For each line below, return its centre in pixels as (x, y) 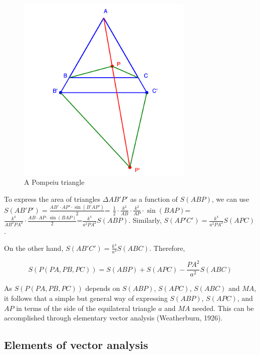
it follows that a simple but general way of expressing (86, 298)
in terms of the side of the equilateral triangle (86, 308)
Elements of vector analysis (76, 345)
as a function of (154, 199)
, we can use (230, 199)
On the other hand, (34, 248)
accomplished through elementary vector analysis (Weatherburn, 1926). (113, 318)
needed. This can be (223, 308)
